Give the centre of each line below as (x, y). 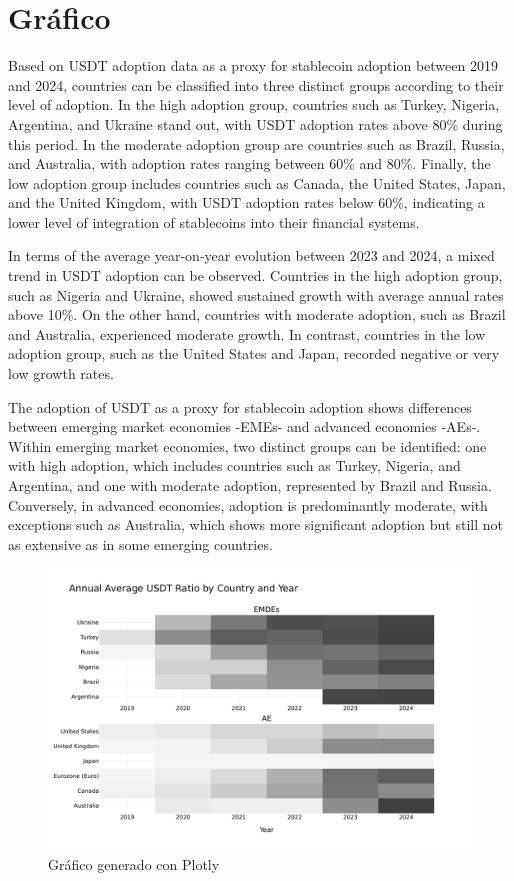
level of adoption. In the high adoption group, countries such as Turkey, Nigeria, (254, 104)
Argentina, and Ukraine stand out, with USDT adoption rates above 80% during (255, 123)
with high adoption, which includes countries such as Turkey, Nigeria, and (234, 465)
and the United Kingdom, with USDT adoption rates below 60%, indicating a (246, 202)
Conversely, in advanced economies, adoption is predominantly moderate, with (248, 504)
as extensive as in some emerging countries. (140, 543)
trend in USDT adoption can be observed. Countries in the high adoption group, (255, 275)
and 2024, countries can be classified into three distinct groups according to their (256, 84)
